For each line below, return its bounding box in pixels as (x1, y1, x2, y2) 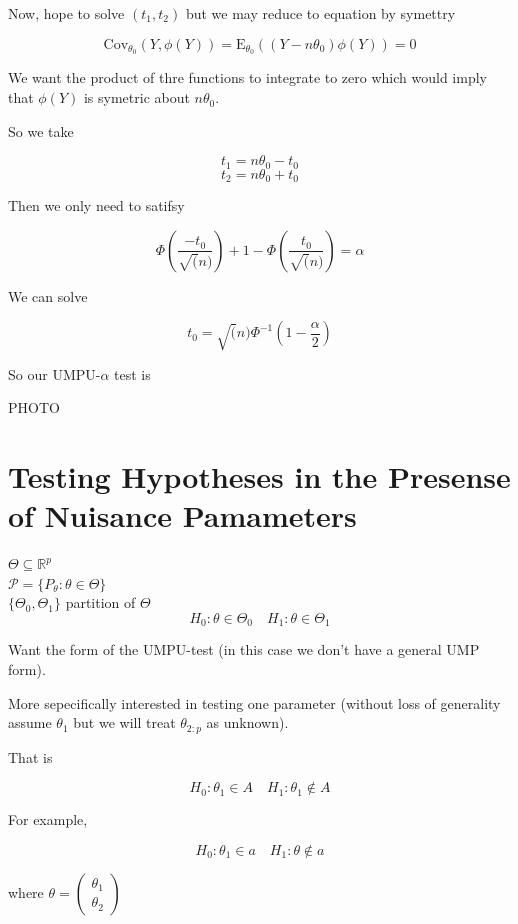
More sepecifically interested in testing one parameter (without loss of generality (8, 692, 501, 713)
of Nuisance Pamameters (8, 495, 357, 536)
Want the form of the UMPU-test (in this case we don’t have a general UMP (8, 639, 480, 660)
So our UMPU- (8, 363, 101, 384)
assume (8, 712, 52, 733)
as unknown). (206, 712, 289, 733)
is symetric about (83, 87, 190, 108)
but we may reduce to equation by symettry (185, 3, 456, 23)
